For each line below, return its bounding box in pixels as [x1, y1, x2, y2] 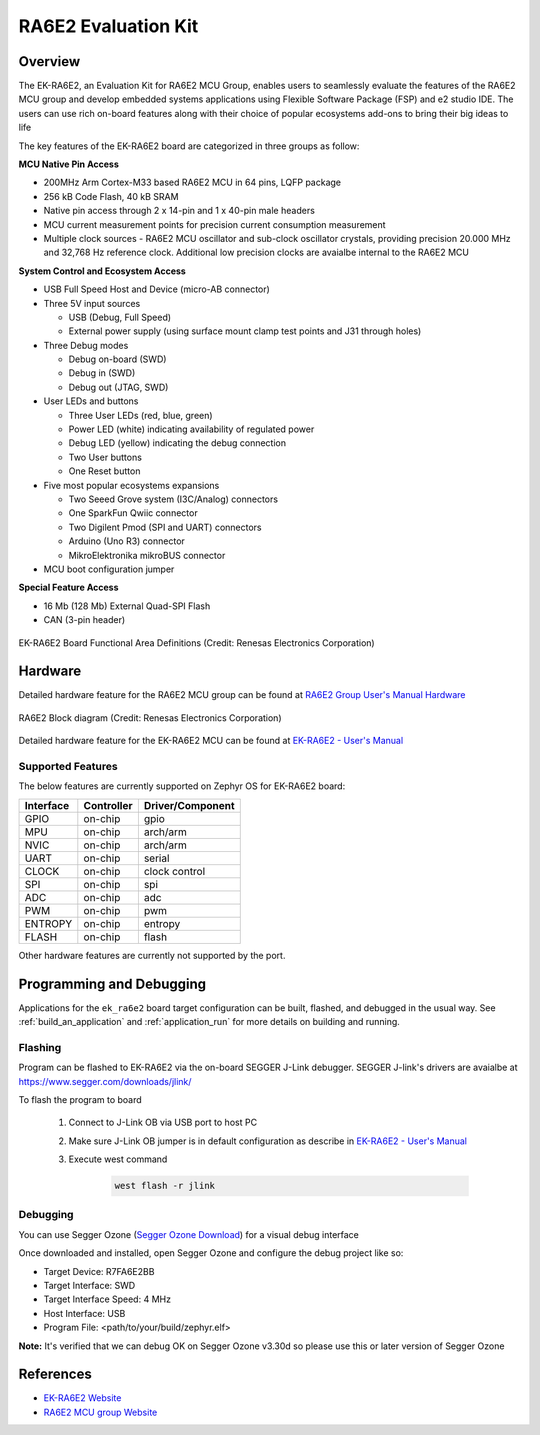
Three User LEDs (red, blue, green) [68, 409, 214, 421]
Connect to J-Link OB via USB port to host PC [68, 1116, 258, 1129]
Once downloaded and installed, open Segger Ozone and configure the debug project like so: [18, 1247, 404, 1259]
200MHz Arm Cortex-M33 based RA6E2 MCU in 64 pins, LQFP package [43, 176, 342, 189]
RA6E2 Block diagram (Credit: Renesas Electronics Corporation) [18, 711, 282, 724]
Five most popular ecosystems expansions [43, 479, 220, 491]
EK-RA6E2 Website [43, 1392, 122, 1404]
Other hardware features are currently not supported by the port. [18, 949, 286, 961]
